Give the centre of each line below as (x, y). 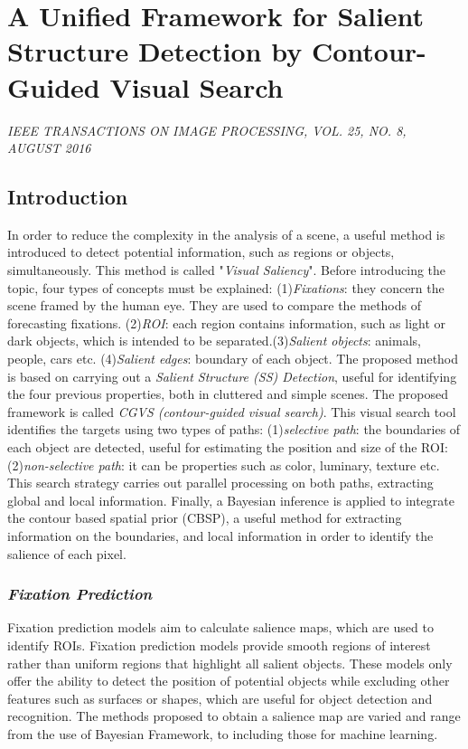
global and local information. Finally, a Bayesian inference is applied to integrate (231, 500)
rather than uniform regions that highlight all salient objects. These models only (230, 663)
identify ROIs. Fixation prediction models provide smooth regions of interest (219, 645)
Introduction (68, 197)
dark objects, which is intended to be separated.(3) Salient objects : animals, (214, 341)
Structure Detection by (155, 51)
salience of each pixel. (67, 553)
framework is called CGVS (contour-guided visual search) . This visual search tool (232, 411)
